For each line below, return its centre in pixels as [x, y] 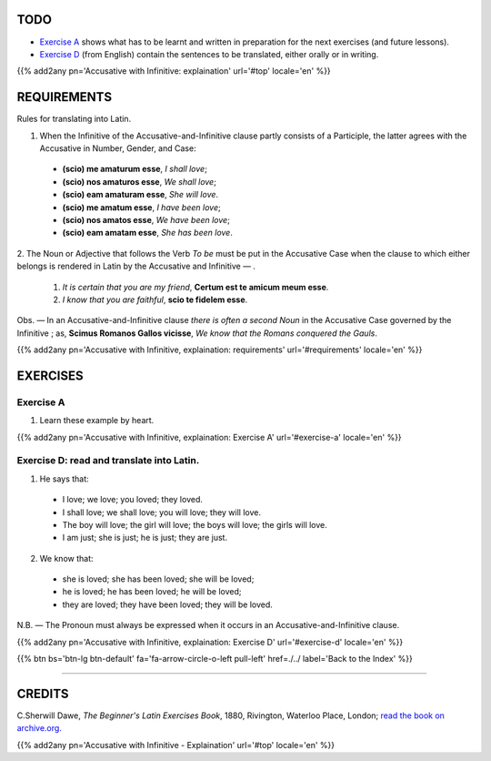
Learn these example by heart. [97, 421]
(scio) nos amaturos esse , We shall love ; [140, 181]
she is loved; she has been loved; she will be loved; [158, 579]
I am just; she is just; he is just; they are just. [145, 538]
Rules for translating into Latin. [74, 119]
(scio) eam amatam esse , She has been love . [148, 233]
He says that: [65, 479]
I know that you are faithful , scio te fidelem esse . [155, 299]
